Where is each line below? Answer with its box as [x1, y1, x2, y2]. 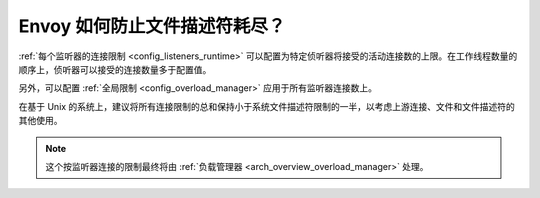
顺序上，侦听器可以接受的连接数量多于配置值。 [18, 63, 212, 75]
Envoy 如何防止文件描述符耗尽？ [18, 15, 286, 37]
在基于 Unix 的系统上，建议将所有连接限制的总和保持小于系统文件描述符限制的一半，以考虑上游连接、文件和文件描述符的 [18, 100, 515, 112]
